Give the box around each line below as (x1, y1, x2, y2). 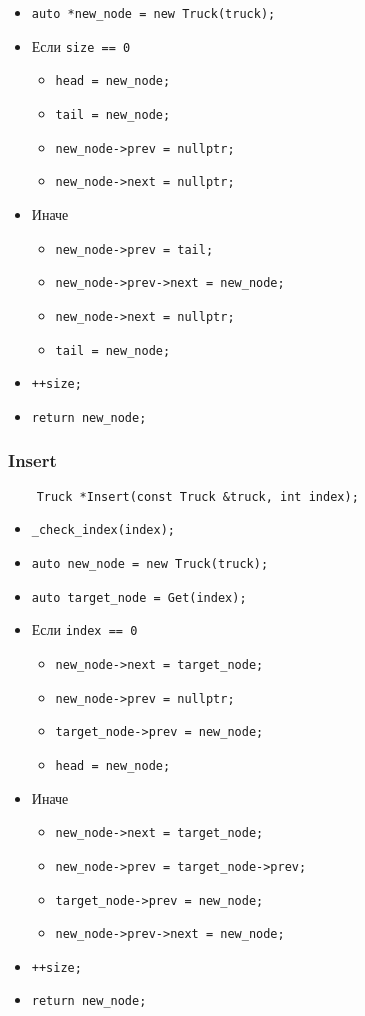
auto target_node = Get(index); (31, 590, 247, 605)
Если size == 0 (31, 35, 131, 56)
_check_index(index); (31, 523, 175, 538)
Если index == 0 (31, 619, 138, 640)
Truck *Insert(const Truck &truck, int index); (36, 489, 359, 504)
